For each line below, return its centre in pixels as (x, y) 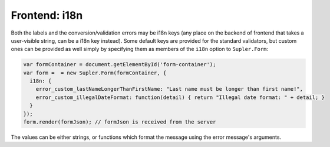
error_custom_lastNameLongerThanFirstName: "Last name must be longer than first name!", (169, 89)
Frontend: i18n (47, 15)
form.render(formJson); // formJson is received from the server (120, 122)
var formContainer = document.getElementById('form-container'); (120, 65)
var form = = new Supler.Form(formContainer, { (95, 73)
